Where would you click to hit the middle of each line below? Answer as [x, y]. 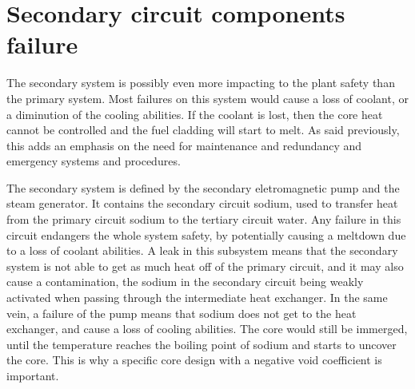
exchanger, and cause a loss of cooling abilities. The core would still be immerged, [207, 329]
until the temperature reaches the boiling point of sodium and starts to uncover [202, 344]
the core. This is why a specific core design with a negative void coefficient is [194, 360]
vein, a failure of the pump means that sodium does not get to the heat [182, 313]
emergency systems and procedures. [94, 161]
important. [33, 375]
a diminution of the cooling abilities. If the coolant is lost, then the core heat [195, 114]
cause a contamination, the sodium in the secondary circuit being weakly [185, 282]
